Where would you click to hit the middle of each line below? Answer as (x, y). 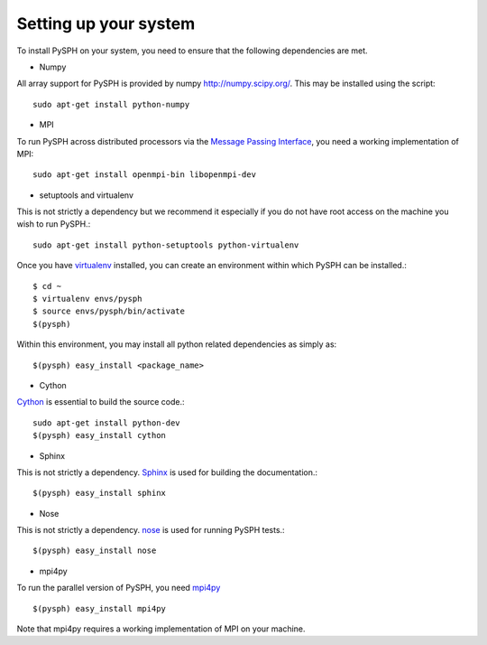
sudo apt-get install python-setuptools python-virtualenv (166, 245)
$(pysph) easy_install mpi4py (100, 608)
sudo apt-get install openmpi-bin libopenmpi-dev (145, 175)
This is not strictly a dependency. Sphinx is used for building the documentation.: (167, 472)
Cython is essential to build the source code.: (101, 402)
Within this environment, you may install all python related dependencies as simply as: (177, 344)
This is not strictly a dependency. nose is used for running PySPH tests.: (151, 530)
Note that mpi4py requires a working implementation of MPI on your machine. (161, 629)
